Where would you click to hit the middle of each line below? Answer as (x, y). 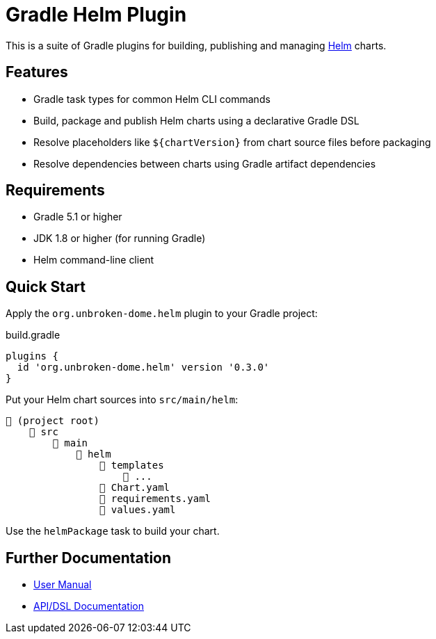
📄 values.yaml (137, 510)
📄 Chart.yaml (135, 488)
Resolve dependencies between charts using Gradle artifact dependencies (205, 163)
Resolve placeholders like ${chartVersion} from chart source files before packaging (232, 142)
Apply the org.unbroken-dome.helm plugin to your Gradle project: (162, 314)
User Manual (63, 585)
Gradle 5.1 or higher (78, 217)
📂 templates (131, 466)
